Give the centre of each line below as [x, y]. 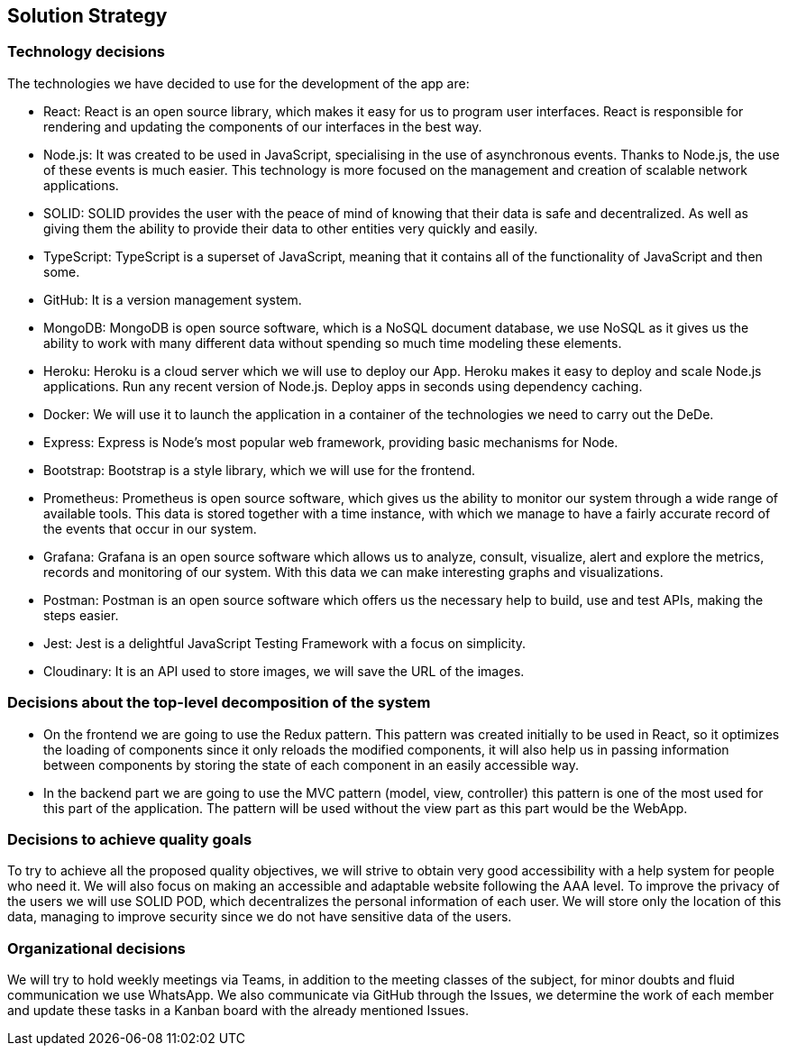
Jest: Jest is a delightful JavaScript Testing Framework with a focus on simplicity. [285, 643]
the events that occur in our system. [150, 528]
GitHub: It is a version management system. [173, 299]
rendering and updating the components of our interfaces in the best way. [263, 126]
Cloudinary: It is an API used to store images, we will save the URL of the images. [284, 671]
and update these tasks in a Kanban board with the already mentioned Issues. [238, 1011]
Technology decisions [87, 52]
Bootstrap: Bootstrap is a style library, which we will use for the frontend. [260, 470]
